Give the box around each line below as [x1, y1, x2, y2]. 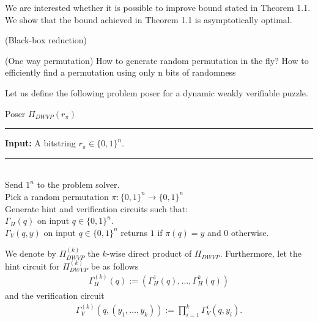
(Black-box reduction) [5, 34, 87, 46]
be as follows [91, 259, 139, 272]
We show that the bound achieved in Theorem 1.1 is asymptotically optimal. [5, 13, 292, 26]
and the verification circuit [5, 288, 105, 301]
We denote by [5, 247, 56, 260]
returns [120, 226, 148, 238]
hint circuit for [5, 259, 60, 272]
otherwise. [231, 226, 269, 238]
